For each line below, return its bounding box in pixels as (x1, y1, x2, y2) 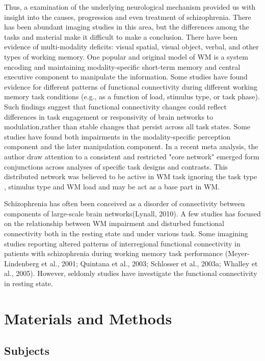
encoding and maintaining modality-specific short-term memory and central (4, 61, 241, 72)
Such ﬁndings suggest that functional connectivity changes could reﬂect (4, 101, 227, 112)
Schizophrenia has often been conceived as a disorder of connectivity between (4, 198, 245, 209)
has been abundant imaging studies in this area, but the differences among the (4, 21, 249, 32)
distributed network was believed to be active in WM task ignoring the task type (4, 171, 257, 182)
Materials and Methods (4, 308, 172, 328)
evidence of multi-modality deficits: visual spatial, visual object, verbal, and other (4, 41, 259, 52)
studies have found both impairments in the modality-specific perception (4, 131, 231, 142)
